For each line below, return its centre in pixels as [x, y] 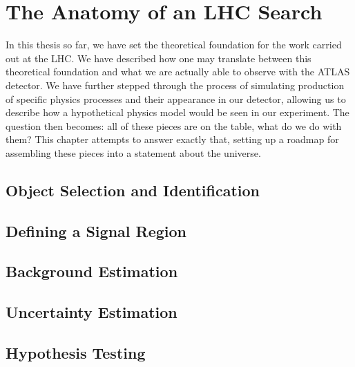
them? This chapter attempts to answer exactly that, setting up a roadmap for [172, 139]
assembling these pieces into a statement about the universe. [133, 152]
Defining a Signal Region [96, 230]
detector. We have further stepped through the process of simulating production [175, 85]
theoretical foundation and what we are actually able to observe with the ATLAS [178, 72]
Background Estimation [92, 271]
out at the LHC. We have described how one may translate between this [159, 58]
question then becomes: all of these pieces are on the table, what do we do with [174, 125]
